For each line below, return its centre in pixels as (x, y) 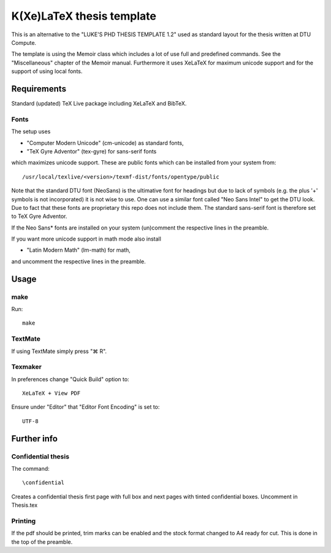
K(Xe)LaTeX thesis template (84, 16)
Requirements (39, 89)
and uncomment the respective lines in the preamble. (79, 261)
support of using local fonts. (47, 71)
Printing (24, 520)
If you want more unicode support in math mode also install (86, 239)
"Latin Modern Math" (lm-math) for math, (79, 250)
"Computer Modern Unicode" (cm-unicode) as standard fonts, (105, 143)
